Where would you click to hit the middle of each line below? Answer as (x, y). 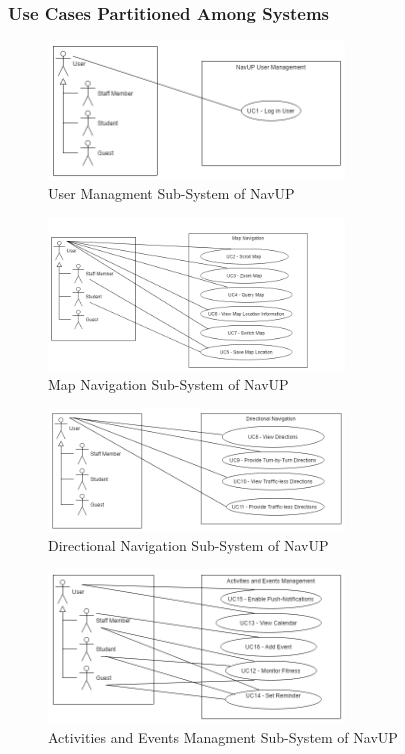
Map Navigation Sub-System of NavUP (168, 384)
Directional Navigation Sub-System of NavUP (188, 545)
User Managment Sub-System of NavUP (171, 193)
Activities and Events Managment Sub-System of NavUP (223, 736)
